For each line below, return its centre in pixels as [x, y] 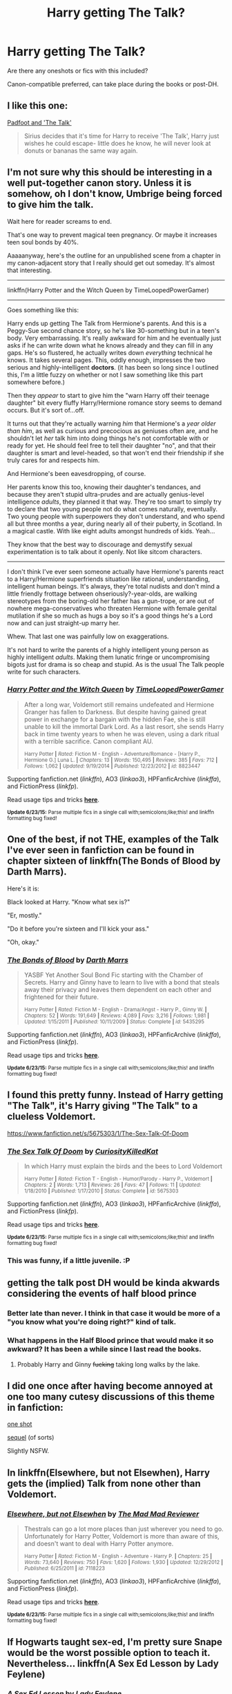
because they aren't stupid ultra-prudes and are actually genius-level [106, 494]
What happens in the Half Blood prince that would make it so [110, 1340]
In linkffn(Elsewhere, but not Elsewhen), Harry [109, 1473]
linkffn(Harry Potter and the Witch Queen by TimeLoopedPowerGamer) [108, 290]
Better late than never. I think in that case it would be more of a [114, 1313]
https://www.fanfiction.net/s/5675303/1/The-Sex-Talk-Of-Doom [98, 1133]
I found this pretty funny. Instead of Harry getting [115, 1095]
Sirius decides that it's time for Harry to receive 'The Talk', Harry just [122, 135]
